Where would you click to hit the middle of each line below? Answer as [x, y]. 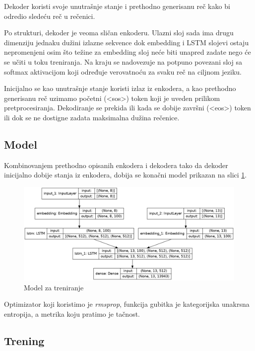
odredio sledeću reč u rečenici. [50, 16]
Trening [24, 340]
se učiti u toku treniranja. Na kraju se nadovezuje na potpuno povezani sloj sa [123, 61]
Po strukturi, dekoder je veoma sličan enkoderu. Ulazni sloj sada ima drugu [119, 33]
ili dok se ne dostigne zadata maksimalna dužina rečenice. [92, 117]
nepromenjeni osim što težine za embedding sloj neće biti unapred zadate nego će [127, 52]
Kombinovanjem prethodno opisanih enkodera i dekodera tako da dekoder [116, 165]
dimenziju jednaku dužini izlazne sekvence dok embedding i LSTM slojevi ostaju [127, 42]
